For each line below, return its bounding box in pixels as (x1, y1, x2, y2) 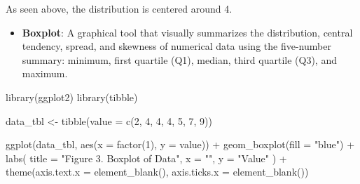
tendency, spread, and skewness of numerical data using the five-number (22, 39, 331, 53)
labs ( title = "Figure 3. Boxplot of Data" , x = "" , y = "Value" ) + (6, 150, 287, 165)
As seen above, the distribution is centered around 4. (6, 1, 233, 15)
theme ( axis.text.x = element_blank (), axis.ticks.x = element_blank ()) (6, 164, 309, 179)
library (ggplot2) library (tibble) (6, 89, 138, 104)
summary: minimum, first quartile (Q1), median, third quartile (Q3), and (22, 52, 337, 67)
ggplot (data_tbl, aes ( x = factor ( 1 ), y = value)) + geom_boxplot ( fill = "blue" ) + (6, 137, 355, 152)
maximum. (22, 66, 68, 81)
